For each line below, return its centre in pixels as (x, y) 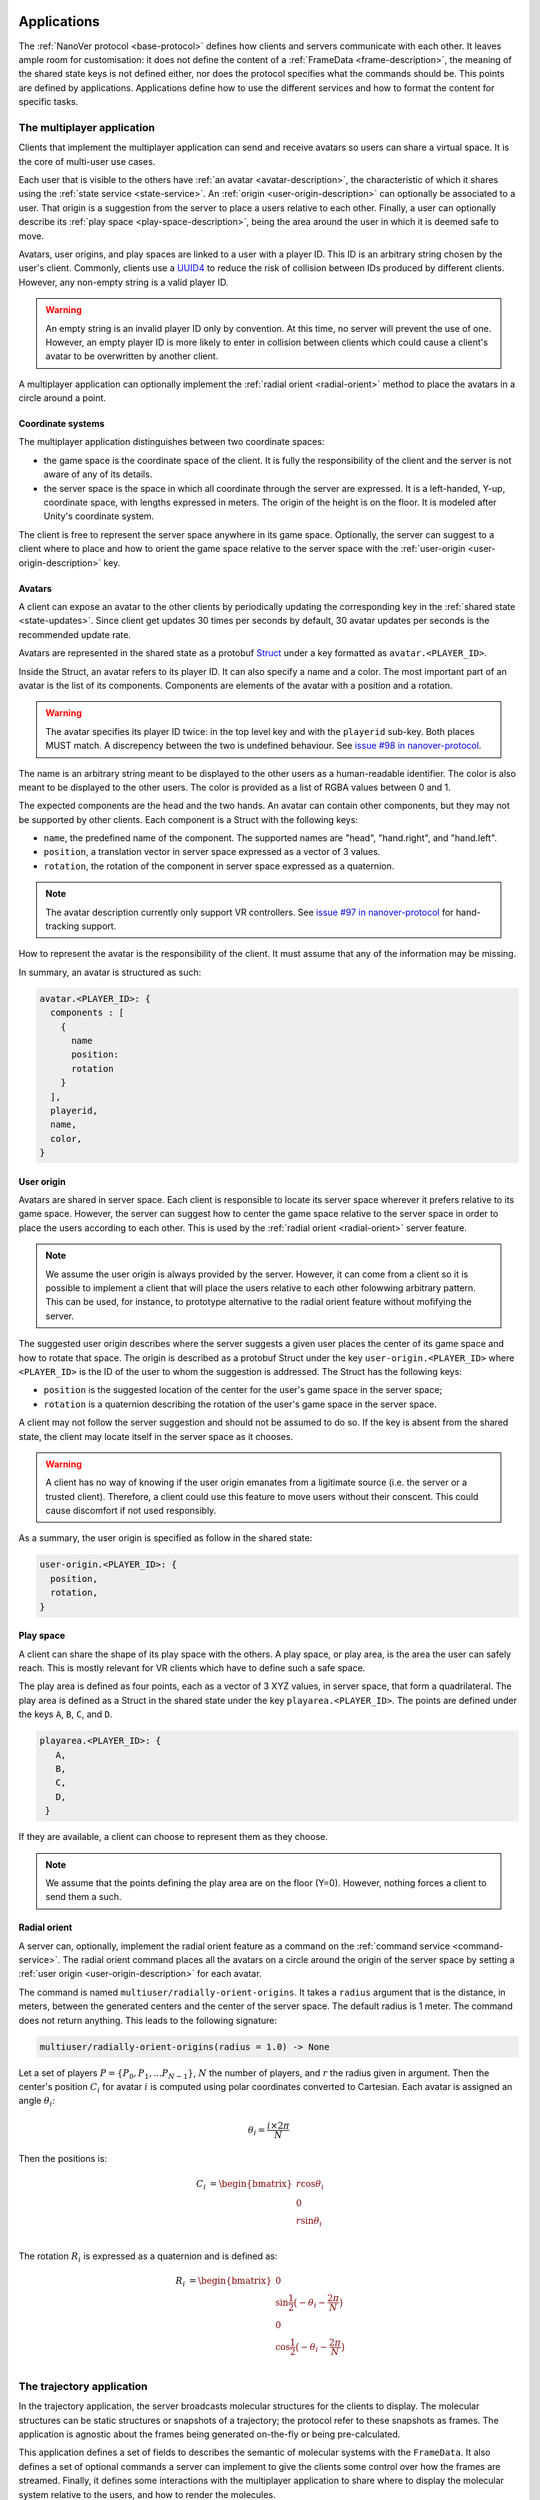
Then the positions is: (63, 2159)
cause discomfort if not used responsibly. (131, 1511)
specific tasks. (48, 102)
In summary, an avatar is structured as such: (110, 972)
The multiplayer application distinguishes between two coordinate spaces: (171, 442)
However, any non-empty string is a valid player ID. (123, 282)
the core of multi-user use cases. (87, 161)
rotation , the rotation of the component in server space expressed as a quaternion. (219, 866)
